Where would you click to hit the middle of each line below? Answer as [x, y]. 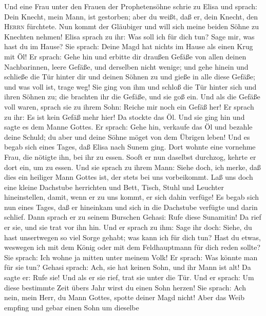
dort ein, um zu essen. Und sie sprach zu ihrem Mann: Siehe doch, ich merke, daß [132, 167]
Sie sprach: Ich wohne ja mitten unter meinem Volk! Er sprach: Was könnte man [131, 257]
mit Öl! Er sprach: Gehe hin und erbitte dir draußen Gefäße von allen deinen [125, 56]
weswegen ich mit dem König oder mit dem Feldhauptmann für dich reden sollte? [132, 247]
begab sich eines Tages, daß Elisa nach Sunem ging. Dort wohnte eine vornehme [130, 147]
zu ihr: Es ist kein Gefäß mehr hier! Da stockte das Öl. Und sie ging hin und [125, 117]
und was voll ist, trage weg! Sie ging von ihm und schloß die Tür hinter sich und [130, 86]
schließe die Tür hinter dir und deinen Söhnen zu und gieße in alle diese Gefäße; [130, 77]
